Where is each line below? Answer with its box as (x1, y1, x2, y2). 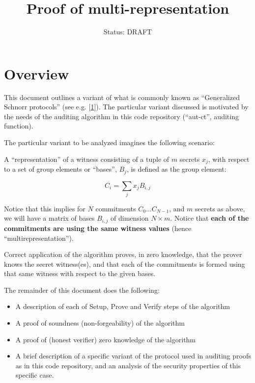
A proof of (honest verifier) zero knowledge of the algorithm (15, 334, 196, 344)
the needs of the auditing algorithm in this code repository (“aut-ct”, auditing (4, 111, 239, 121)
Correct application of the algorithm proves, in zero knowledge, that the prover (4, 249, 242, 259)
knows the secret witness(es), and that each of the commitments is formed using (4, 258, 245, 269)
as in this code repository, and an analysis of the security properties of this (15, 360, 241, 370)
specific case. (15, 370, 54, 380)
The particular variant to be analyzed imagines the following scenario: (4, 137, 215, 148)
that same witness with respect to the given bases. (4, 268, 156, 279)
